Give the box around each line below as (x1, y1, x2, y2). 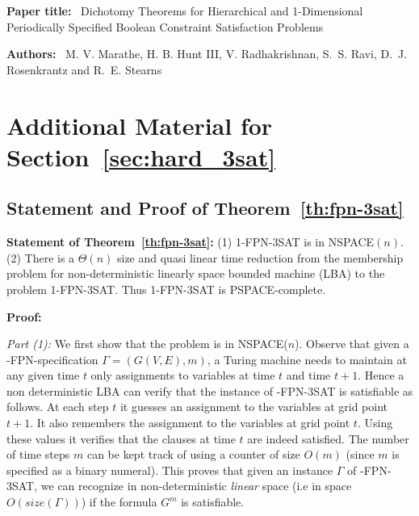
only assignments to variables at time (90, 367, 275, 384)
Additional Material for (6, 108, 273, 141)
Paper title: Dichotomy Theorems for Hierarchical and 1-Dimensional (6, 2, 363, 19)
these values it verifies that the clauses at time (6, 430, 236, 447)
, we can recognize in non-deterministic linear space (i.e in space (34, 477, 352, 494)
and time (286, 367, 331, 384)
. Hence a (358, 367, 404, 384)
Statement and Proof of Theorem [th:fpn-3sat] (6, 195, 404, 220)
